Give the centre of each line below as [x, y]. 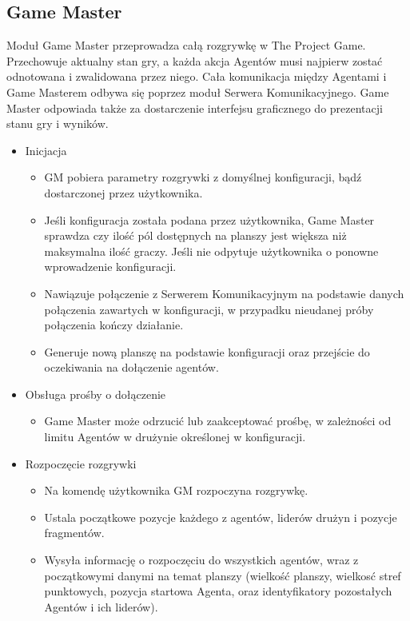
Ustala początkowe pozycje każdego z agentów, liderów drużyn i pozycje [221, 517]
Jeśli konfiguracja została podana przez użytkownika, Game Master [209, 219]
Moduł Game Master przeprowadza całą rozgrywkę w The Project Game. [186, 45]
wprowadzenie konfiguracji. [110, 267]
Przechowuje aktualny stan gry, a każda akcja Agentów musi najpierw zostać [195, 60]
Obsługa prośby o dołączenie [96, 394]
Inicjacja [46, 150]
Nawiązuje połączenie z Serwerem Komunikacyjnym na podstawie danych [224, 293]
